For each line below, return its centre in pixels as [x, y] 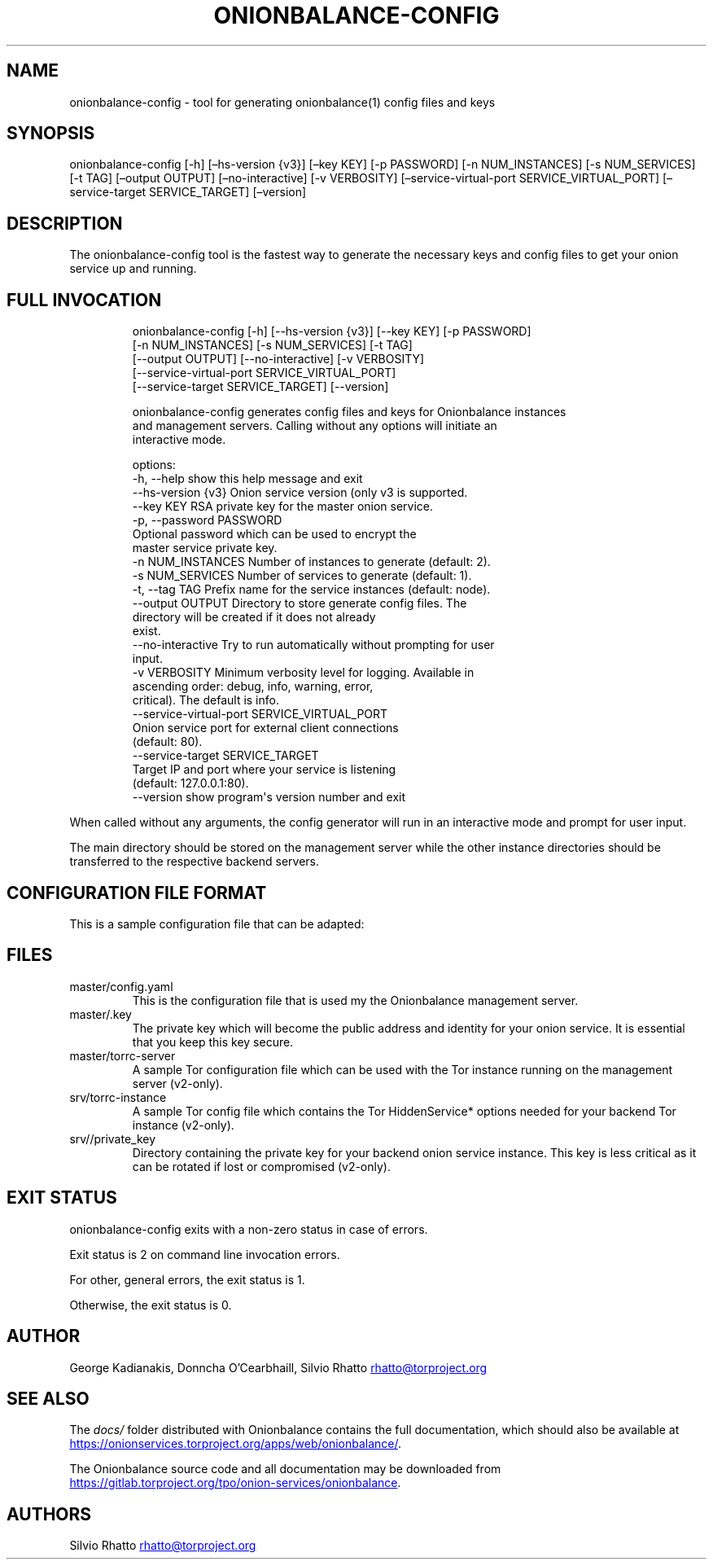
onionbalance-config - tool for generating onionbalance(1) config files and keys [282, 102]
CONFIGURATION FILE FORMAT [137, 893]
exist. [147, 631]
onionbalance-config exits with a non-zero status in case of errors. [249, 1229]
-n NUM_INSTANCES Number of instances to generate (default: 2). [311, 562]
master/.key [101, 1014]
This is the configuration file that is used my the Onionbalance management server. [355, 1000]
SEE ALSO [48, 1398]
